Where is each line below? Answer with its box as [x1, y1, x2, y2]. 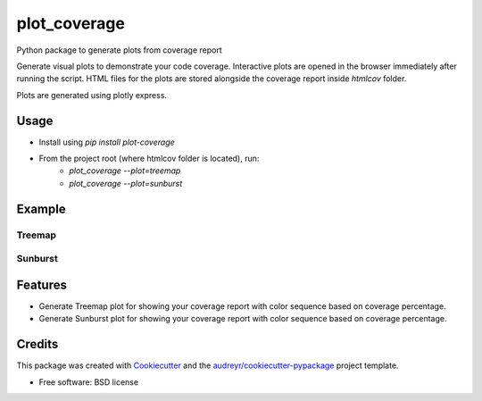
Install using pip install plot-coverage [38, 137, 176, 147]
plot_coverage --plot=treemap [69, 165, 181, 176]
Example [16, 201, 66, 216]
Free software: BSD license [38, 376, 138, 388]
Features [16, 277, 67, 292]
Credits [16, 337, 59, 352]
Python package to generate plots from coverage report [16, 45, 222, 55]
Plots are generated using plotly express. [16, 89, 168, 100]
